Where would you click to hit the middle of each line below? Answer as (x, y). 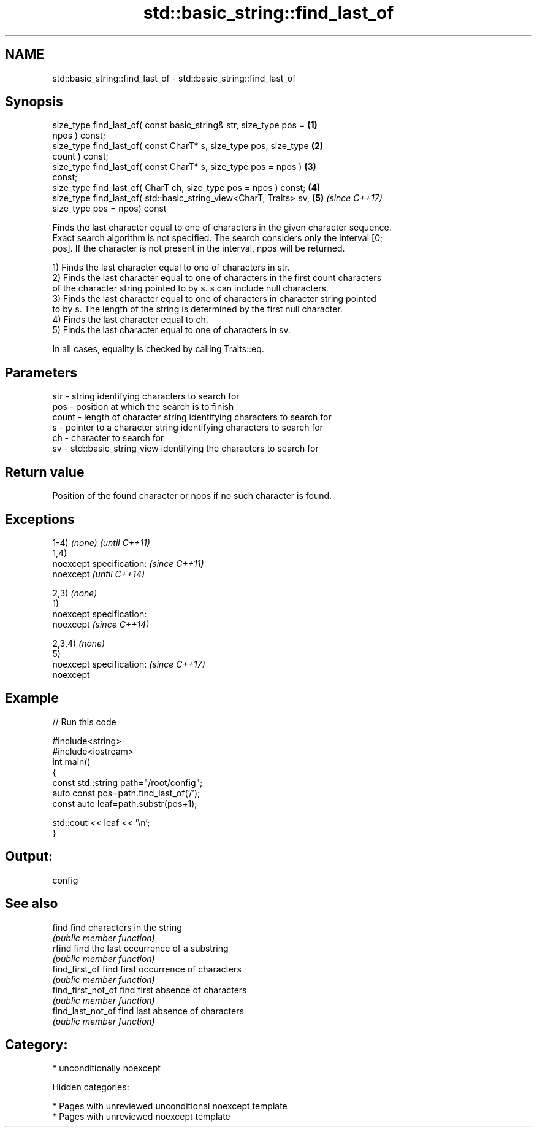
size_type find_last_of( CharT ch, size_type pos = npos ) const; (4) (186, 188)
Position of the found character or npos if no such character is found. (192, 496)
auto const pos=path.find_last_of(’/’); (126, 793)
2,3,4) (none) (79, 643)
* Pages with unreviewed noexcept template (141, 1117)
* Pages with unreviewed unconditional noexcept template (170, 1106)
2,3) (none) (75, 593)
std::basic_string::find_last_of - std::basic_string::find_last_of (174, 78)
